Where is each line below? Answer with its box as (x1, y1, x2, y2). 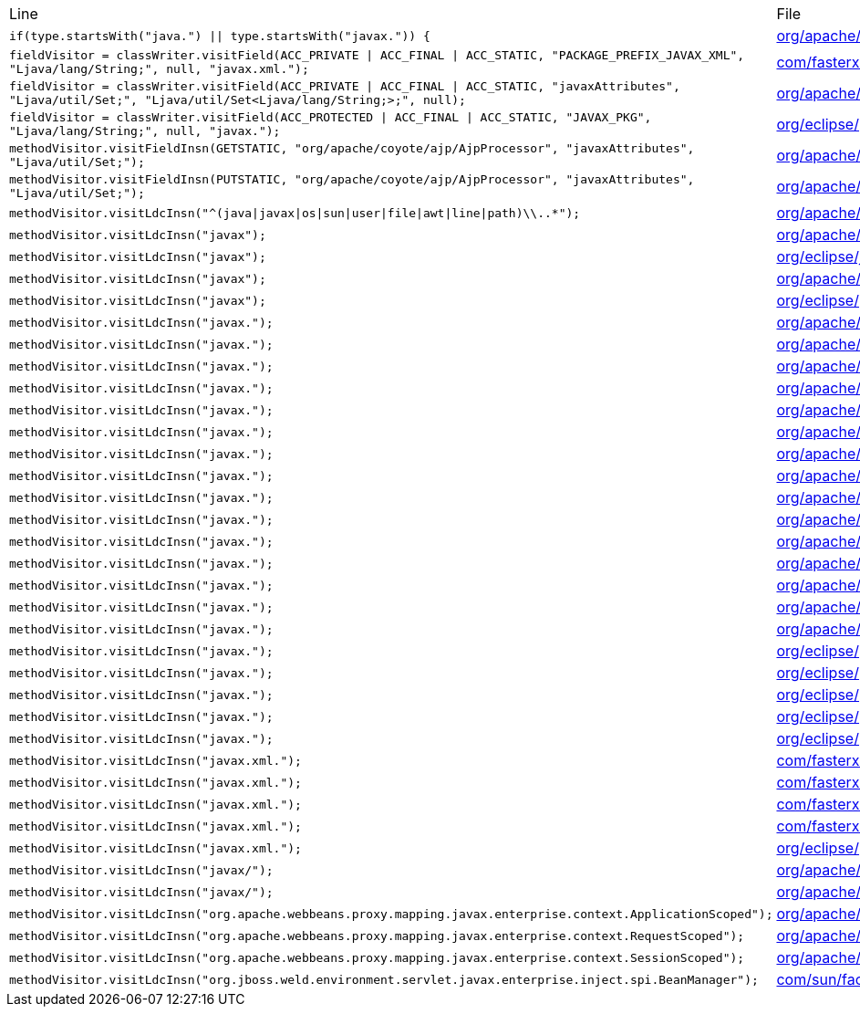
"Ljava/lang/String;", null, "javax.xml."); (9, 62, 309, 76)
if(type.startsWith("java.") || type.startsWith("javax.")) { (9, 28, 430, 43)
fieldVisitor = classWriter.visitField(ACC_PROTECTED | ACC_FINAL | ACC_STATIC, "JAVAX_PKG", (9, 110, 652, 124)
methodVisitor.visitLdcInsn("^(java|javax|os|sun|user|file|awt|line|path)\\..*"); (9, 205, 581, 220)
